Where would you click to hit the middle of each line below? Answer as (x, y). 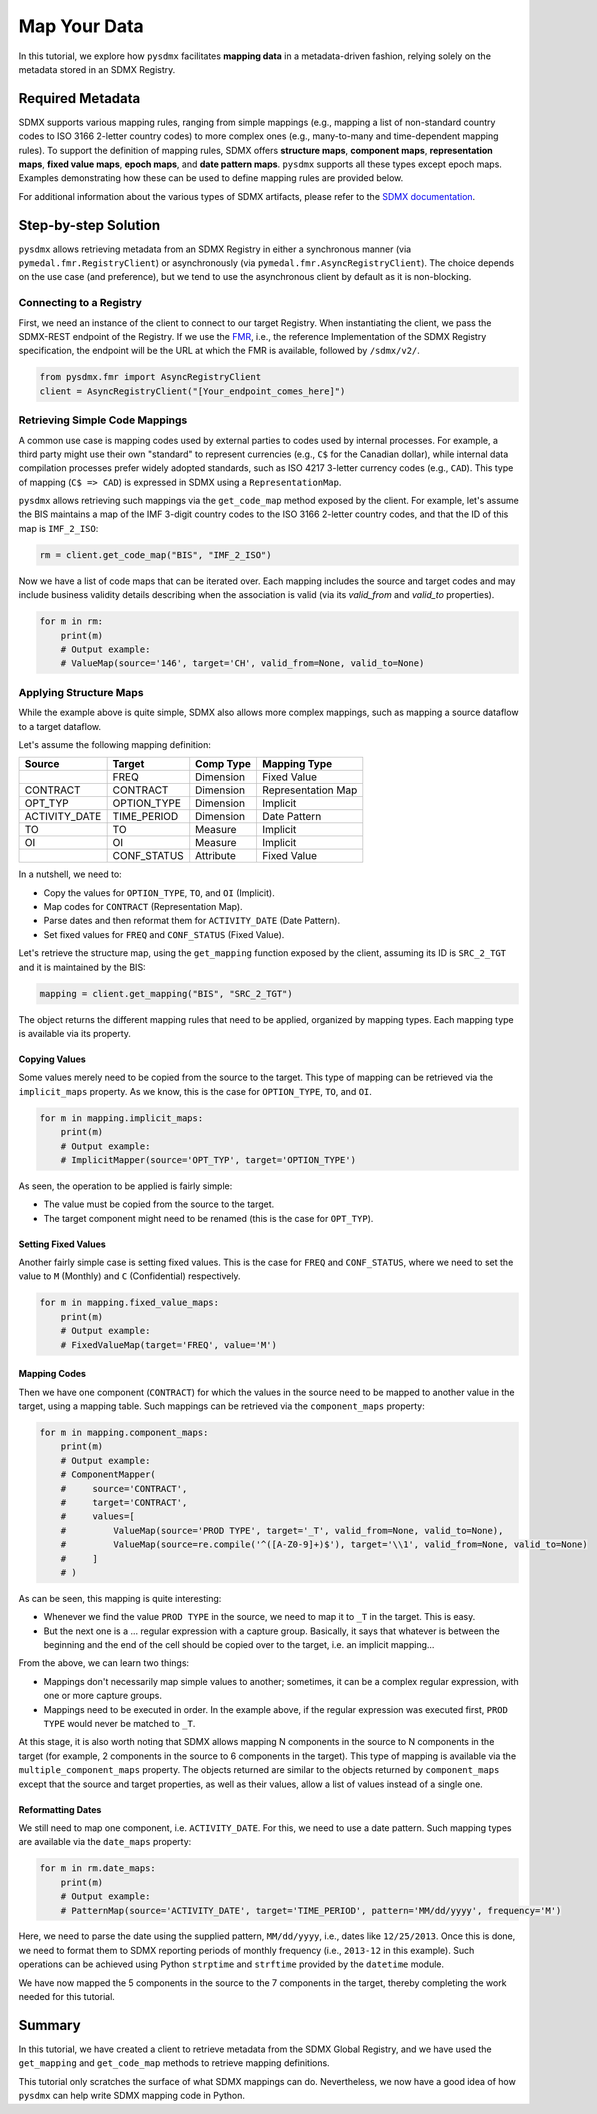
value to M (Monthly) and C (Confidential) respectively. (129, 1276)
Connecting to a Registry (80, 303)
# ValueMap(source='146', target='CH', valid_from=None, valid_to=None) (242, 663)
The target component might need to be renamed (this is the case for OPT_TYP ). (208, 1218)
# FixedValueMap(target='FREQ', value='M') (168, 1344)
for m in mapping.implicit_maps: (121, 1118)
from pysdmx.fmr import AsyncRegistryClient (150, 377)
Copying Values (52, 1059)
